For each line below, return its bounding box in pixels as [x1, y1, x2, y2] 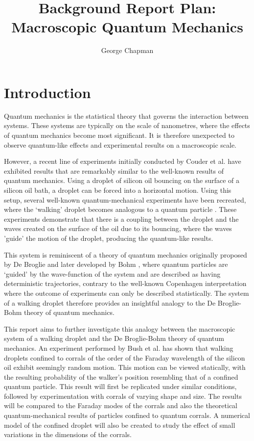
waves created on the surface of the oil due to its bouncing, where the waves [4, 223, 232, 233]
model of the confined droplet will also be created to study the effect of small [4, 419, 235, 430]
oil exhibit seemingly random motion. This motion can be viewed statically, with [4, 362, 246, 372]
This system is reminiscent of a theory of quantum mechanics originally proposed [4, 249, 247, 259]
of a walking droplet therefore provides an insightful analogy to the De [4, 297, 216, 308]
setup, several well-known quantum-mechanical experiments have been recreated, [4, 194, 246, 205]
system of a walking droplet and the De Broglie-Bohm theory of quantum [4, 333, 225, 343]
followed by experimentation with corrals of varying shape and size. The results [4, 390, 242, 401]
